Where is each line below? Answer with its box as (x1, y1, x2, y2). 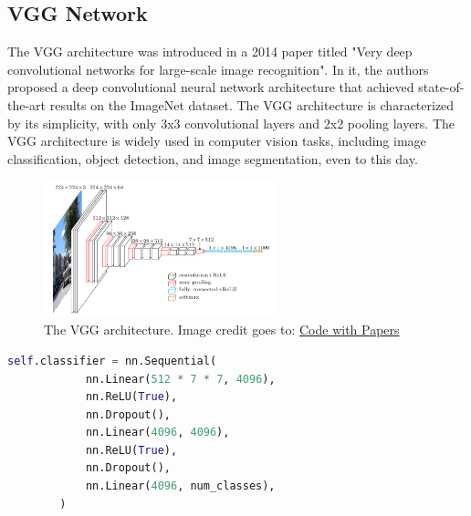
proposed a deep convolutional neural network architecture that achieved (7, 77, 414, 97)
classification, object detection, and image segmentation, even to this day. (7, 149, 418, 168)
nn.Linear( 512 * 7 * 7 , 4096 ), (85, 372, 276, 386)
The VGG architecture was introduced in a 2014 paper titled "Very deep (7, 42, 413, 61)
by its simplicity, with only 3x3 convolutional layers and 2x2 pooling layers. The (7, 113, 455, 132)
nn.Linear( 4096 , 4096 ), (85, 426, 230, 439)
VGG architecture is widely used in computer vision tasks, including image (7, 131, 426, 150)
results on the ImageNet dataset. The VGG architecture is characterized (49, 95, 455, 114)
